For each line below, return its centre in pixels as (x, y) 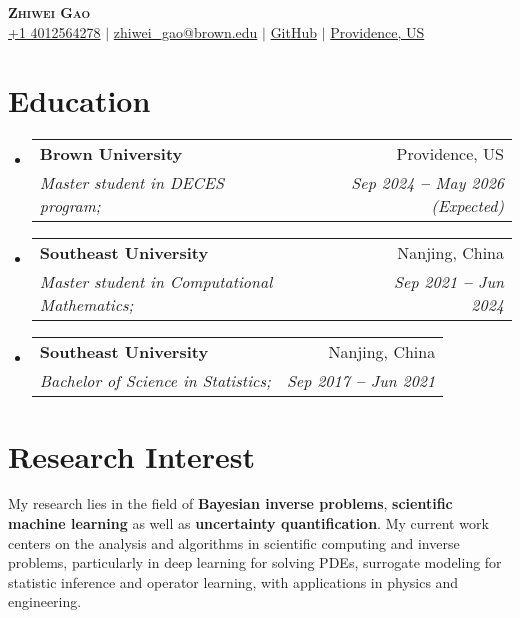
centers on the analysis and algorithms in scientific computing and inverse (234, 542)
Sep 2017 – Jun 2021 (361, 381)
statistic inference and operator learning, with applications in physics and (233, 581)
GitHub (294, 31)
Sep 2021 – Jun (449, 282)
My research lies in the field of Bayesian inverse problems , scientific (230, 503)
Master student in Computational (156, 282)
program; (70, 206)
